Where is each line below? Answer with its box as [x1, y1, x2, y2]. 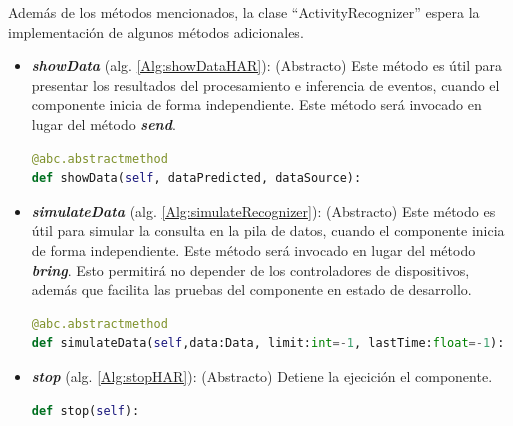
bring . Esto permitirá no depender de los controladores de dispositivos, [31, 259, 470, 280]
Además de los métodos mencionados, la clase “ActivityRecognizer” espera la [8, 2, 480, 22]
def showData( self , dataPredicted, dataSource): [31, 171, 362, 186]
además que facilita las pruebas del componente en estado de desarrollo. [31, 279, 472, 300]
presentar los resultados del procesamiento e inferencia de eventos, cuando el [31, 74, 500, 95]
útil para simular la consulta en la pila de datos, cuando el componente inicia [31, 220, 505, 241]
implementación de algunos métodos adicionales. [8, 21, 304, 42]
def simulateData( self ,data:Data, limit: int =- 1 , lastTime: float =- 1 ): [31, 336, 505, 351]
